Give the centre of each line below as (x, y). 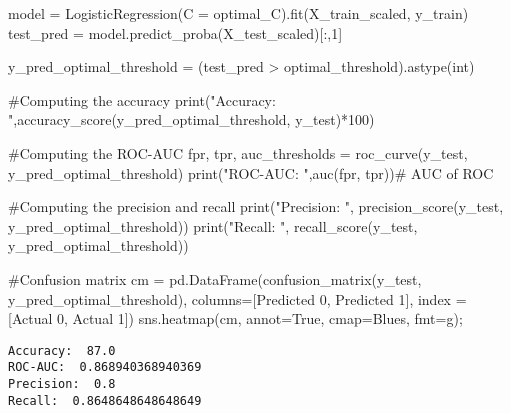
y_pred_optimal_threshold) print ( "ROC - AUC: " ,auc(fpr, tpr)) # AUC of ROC (251, 172)
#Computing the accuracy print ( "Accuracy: (142, 99)
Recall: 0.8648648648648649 (105, 400)
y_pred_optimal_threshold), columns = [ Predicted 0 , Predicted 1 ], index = (237, 298)
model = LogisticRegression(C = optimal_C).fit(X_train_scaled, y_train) (238, 13)
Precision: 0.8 (62, 384)
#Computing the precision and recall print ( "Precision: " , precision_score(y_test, (256, 206)
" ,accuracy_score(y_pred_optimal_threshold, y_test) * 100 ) (191, 119)
